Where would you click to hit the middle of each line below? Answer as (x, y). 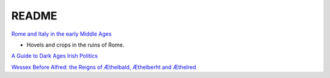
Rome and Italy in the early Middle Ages (61, 34)
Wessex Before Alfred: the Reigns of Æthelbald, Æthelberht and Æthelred (104, 67)
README (34, 16)
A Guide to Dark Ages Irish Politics (54, 56)
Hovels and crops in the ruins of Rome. (75, 45)
